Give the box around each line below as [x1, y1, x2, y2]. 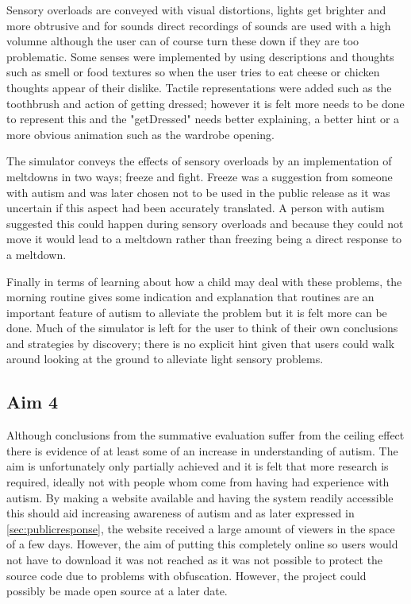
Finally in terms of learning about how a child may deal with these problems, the [6, 273, 402, 289]
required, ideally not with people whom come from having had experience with [6, 474, 390, 490]
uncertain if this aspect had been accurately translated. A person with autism [6, 199, 385, 216]
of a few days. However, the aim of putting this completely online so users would [6, 536, 398, 552]
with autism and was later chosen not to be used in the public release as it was [6, 184, 390, 200]
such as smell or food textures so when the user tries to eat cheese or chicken [6, 64, 380, 80]
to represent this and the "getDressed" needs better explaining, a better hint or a [6, 110, 400, 127]
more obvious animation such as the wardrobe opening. [6, 126, 275, 142]
